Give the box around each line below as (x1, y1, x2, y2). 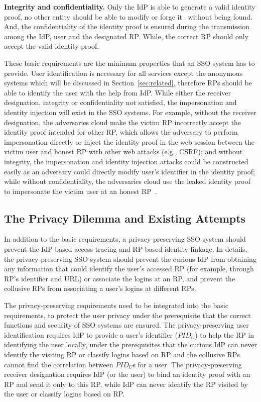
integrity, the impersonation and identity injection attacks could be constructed (4, 156, 248, 166)
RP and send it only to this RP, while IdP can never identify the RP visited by (4, 378, 248, 389)
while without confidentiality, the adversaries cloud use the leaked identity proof (4, 176, 250, 186)
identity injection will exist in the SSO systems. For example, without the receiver (4, 107, 256, 117)
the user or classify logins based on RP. (4, 388, 125, 399)
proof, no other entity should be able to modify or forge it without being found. (4, 11, 252, 22)
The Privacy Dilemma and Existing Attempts (4, 210, 246, 226)
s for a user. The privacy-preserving (133, 359, 242, 369)
